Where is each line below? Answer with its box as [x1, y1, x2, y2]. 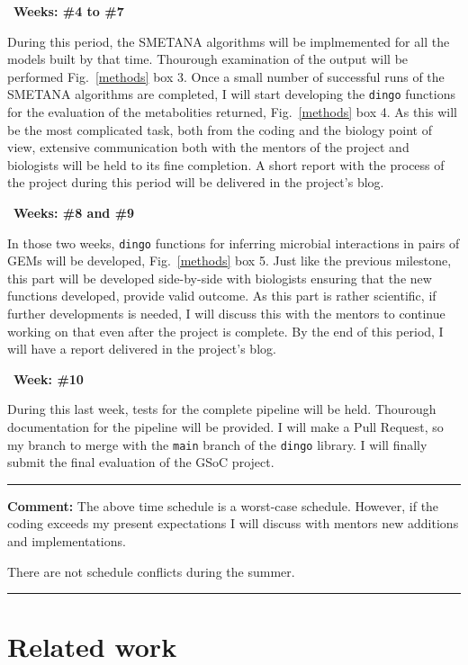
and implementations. [7, 532, 126, 551]
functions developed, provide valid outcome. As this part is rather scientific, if [7, 286, 436, 305]
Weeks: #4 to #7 [13, 2, 124, 20]
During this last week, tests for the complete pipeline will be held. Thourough [7, 400, 436, 418]
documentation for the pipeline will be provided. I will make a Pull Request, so [7, 418, 444, 436]
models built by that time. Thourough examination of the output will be [7, 49, 409, 68]
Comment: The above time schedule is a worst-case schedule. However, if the [7, 496, 439, 515]
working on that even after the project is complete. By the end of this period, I [7, 321, 444, 340]
